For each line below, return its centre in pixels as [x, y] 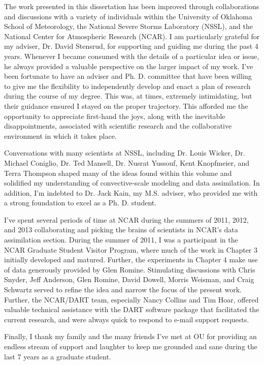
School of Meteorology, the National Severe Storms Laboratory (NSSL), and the [128, 26]
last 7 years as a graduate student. [58, 356]
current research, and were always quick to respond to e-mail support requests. [127, 319]
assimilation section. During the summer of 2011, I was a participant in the [121, 240]
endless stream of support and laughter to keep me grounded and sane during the [131, 346]
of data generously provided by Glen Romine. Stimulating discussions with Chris [130, 269]
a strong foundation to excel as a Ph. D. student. [80, 203]
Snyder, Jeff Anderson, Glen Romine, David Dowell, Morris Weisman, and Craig [129, 279]
